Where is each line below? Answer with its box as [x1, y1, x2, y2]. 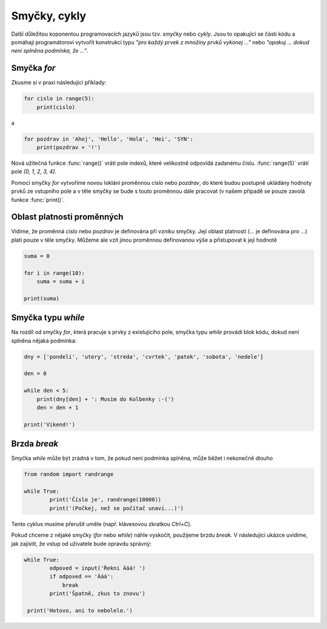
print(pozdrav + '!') [36, 144, 101, 151]
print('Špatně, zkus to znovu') [49, 590, 145, 597]
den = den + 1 [36, 404, 79, 411]
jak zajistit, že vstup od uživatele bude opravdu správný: [11, 540, 151, 547]
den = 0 [24, 370, 47, 377]
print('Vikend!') [24, 421, 76, 428]
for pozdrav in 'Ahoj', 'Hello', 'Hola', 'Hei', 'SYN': [24, 135, 194, 142]
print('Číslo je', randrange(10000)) [49, 496, 162, 503]
